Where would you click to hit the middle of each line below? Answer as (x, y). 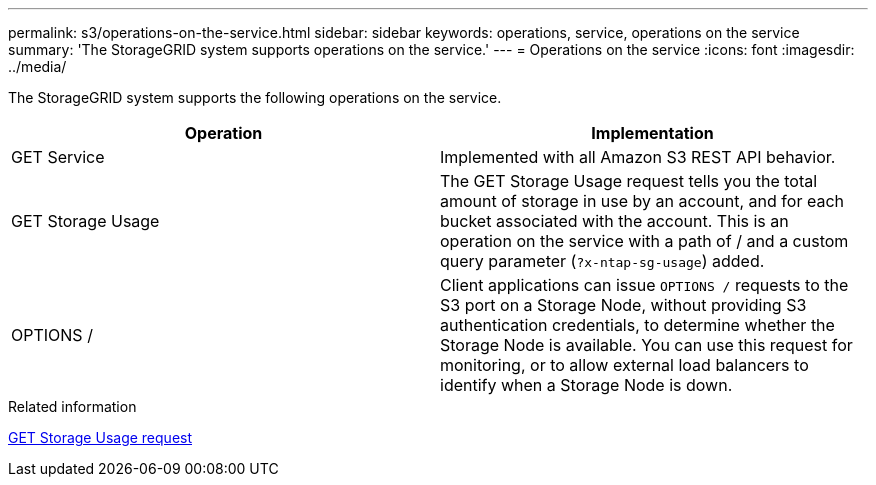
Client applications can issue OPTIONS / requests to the (644, 285)
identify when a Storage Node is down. (586, 385)
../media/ (37, 66)
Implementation (652, 133)
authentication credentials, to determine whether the (637, 325)
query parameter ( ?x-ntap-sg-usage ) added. (602, 261)
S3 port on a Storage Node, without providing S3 (623, 305)
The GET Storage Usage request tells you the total (629, 181)
